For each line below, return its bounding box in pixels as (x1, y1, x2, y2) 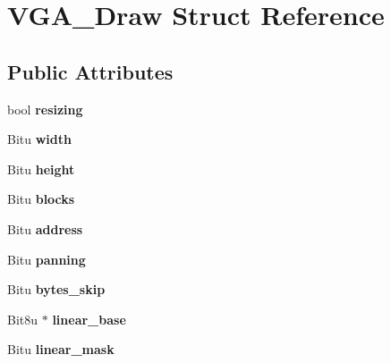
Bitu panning (7, 249, 86, 268)
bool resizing (7, 99, 83, 118)
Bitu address (7, 219, 83, 238)
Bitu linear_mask (7, 340, 115, 359)
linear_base (52, 309, 126, 328)
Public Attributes (7, 57, 174, 85)
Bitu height (7, 159, 75, 178)
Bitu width (7, 130, 72, 148)
